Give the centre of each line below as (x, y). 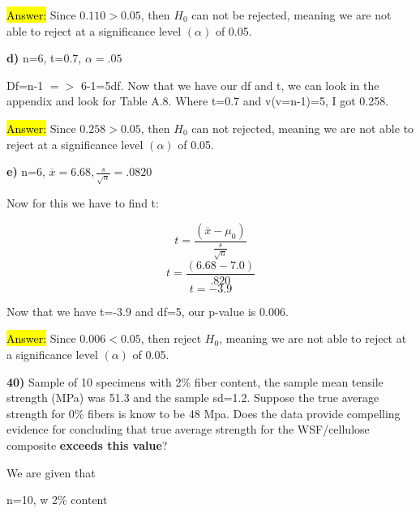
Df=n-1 (25, 85)
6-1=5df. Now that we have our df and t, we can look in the (230, 85)
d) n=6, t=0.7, (44, 58)
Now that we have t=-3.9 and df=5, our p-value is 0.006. (148, 311)
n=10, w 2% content (57, 500)
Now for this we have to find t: (83, 203)
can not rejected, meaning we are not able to (303, 128)
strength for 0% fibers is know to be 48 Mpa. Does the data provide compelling (204, 413)
